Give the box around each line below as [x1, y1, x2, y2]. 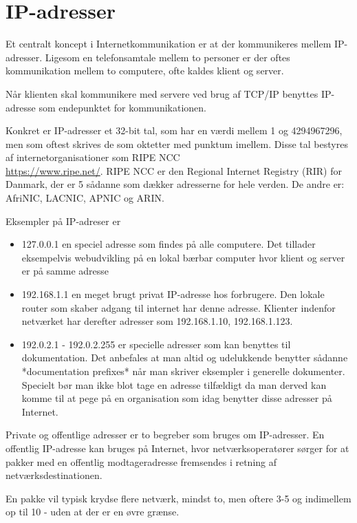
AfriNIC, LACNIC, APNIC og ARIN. [6, 191, 164, 205]
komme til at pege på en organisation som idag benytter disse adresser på [21, 391, 332, 405]
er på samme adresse [21, 264, 109, 278]
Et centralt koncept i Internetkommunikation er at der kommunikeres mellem [6, 36, 332, 51]
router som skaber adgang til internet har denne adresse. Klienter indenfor [21, 300, 336, 314]
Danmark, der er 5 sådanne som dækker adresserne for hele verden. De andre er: [6, 177, 345, 191]
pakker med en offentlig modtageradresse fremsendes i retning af [6, 454, 277, 469]
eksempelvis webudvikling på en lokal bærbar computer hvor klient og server [21, 250, 345, 264]
